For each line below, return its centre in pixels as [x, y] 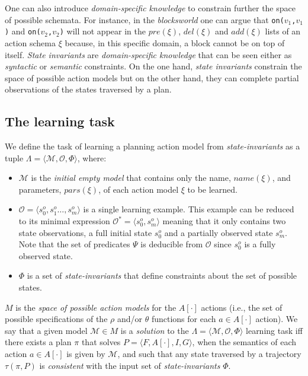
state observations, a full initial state [85, 232]
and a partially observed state [219, 232]
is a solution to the [155, 330]
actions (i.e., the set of [242, 307]
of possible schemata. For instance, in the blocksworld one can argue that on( [145, 19]
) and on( [23, 31]
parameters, [40, 189]
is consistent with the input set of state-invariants [130, 365]
